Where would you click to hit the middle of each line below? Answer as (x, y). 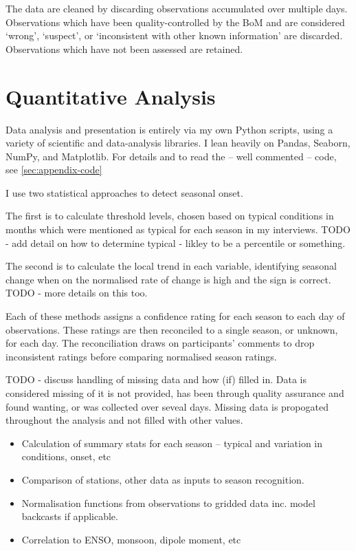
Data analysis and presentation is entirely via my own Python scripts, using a (169, 129)
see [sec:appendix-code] (54, 170)
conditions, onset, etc (66, 456)
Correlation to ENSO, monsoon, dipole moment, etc (131, 539)
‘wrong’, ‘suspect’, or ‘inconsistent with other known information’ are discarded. (174, 35)
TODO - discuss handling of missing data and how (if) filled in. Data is (156, 379)
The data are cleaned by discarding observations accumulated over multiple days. (177, 8)
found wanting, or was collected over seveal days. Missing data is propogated (167, 406)
